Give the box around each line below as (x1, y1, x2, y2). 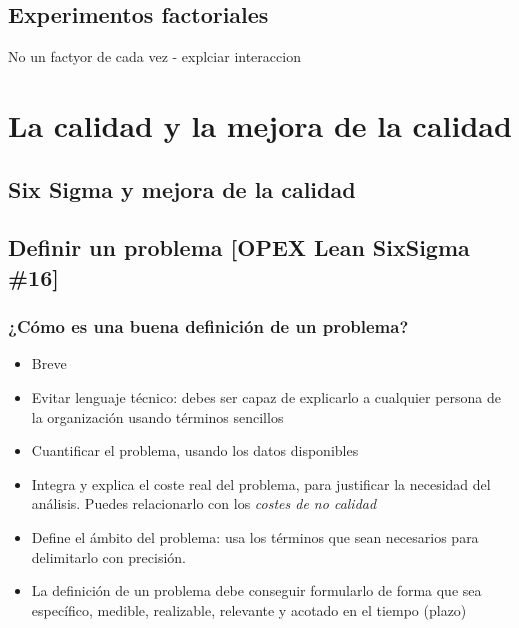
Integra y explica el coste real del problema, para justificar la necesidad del (31, 473, 491, 494)
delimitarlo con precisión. (31, 546, 186, 567)
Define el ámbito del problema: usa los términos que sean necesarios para (31, 526, 479, 547)
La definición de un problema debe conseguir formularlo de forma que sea (31, 580, 482, 601)
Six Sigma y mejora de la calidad (8, 173, 356, 204)
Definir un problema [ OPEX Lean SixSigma (8, 232, 470, 263)
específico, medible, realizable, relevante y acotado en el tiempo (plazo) (31, 599, 467, 620)
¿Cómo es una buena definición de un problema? (8, 314, 409, 339)
